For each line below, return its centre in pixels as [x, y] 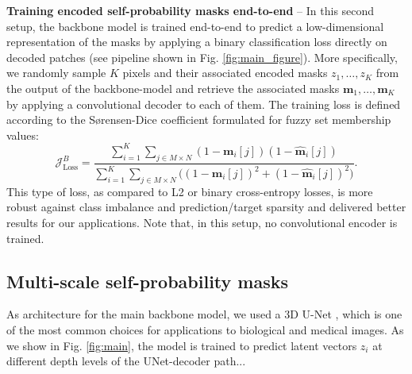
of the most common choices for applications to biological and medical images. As [205, 329]
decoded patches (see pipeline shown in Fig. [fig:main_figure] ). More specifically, [202, 57]
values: [23, 135]
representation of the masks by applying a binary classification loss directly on [197, 42]
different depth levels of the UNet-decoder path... [126, 361]
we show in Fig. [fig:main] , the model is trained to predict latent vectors [182, 345]
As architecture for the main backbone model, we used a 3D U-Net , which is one [204, 314]
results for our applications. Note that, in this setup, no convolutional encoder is [202, 222]
